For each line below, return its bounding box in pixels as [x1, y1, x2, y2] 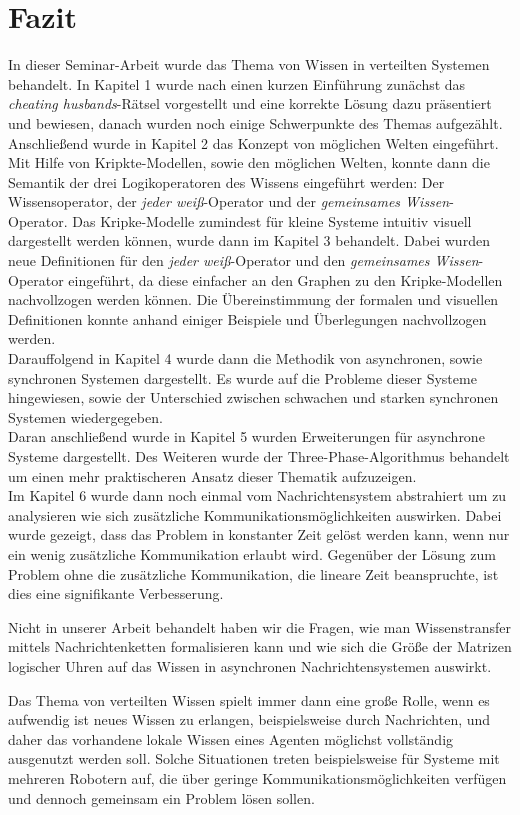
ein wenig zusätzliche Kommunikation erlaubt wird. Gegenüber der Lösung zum [8, 543, 496, 564]
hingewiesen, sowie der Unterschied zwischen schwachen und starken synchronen [8, 387, 499, 408]
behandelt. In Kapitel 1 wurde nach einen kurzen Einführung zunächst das [8, 73, 466, 94]
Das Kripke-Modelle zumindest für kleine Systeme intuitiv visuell [72, 210, 472, 231]
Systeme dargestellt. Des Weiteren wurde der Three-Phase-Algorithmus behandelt [8, 446, 510, 466]
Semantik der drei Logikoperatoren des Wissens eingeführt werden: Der [8, 171, 445, 192]
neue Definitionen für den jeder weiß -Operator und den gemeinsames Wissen [8, 250, 479, 271]
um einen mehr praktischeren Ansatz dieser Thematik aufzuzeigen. [8, 465, 417, 486]
